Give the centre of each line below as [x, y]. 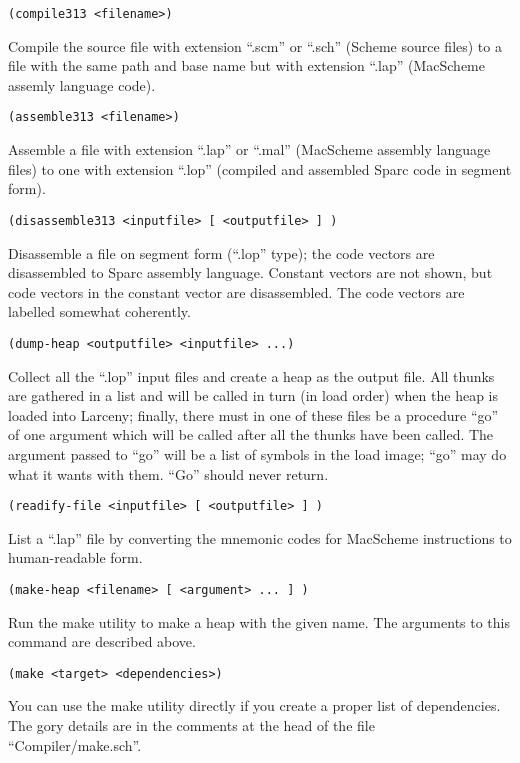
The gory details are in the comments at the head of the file [191, 725]
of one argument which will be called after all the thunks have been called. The [251, 434]
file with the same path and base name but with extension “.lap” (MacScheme [246, 65]
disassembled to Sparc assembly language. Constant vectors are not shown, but [250, 272]
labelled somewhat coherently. [99, 311]
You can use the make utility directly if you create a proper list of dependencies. [254, 705]
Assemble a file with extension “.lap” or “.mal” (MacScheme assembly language [249, 149]
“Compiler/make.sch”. [75, 744]
